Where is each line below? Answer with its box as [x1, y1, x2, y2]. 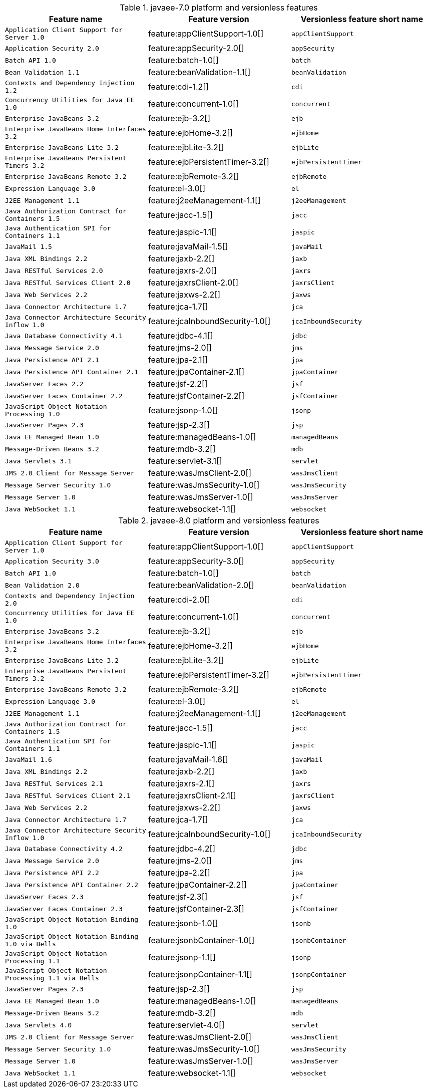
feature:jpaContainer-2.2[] [148, 880, 247, 890]
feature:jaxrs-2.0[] [148, 265, 217, 276]
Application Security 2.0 [5, 44, 99, 52]
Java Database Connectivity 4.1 [5, 332, 123, 340]
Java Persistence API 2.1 [5, 356, 99, 364]
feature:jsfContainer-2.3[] [148, 904, 244, 914]
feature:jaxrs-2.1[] [148, 778, 215, 788]
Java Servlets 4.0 [5, 1021, 72, 1029]
